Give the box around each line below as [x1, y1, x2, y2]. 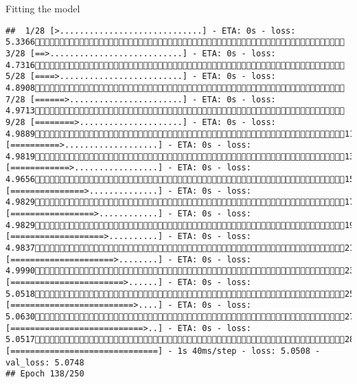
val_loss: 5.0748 [5, 357, 84, 368]
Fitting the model [5, 1, 80, 15]
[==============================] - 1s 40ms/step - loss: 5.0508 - [5, 346, 321, 356]
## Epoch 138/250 [5, 369, 84, 379]
